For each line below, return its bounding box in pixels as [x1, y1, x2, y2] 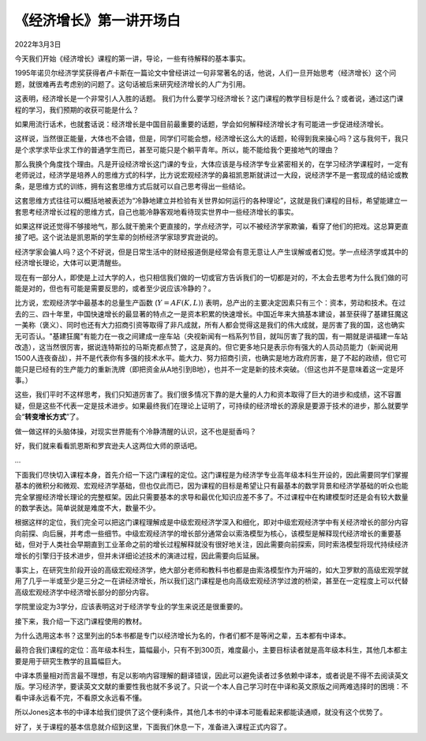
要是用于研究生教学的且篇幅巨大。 [14, 656, 125, 666]
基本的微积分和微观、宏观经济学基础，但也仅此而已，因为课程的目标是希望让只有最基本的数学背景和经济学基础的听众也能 [14, 481, 409, 491]
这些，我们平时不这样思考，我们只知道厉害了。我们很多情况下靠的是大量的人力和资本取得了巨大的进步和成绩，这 [14, 390, 381, 399]
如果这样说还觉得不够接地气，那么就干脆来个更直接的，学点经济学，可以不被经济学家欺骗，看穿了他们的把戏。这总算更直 [14, 222, 409, 231]
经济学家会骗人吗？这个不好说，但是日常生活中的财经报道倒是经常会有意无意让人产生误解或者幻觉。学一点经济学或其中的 [14, 247, 409, 256]
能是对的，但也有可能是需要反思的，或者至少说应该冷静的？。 [14, 283, 215, 293]
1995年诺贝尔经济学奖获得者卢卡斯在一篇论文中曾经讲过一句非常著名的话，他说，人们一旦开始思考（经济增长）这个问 [14, 68, 397, 78]
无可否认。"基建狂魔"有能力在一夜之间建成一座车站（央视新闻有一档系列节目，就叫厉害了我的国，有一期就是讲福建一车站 [14, 331, 409, 341]
